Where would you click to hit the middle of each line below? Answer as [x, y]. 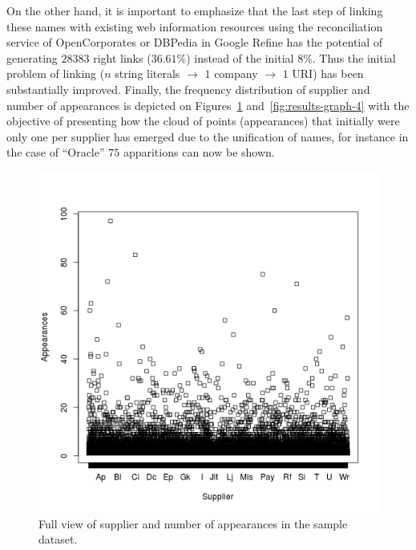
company [236, 73]
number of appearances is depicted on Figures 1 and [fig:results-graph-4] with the [208, 105]
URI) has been [328, 73]
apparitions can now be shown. [199, 152]
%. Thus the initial [349, 57]
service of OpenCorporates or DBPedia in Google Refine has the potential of [195, 42]
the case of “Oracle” [56, 152]
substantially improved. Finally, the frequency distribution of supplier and [188, 89]
